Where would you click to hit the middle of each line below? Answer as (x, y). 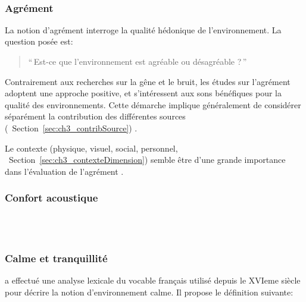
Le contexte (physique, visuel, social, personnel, (91, 148)
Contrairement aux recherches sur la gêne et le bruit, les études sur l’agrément (148, 81)
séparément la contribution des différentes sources (95, 116)
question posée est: (39, 41)
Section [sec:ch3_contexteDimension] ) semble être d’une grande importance (147, 160)
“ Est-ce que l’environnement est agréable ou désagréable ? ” (138, 61)
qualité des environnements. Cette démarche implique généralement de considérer (153, 104)
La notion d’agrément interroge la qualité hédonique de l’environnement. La (143, 29)
